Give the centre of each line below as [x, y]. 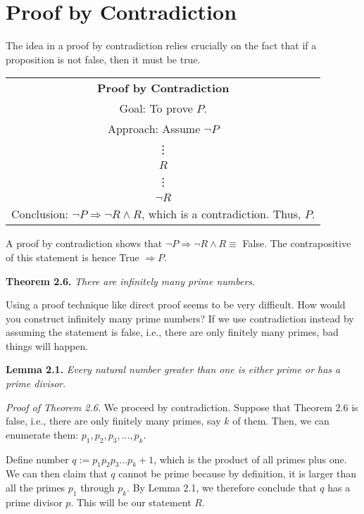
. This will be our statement [131, 502]
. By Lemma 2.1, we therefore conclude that [222, 488]
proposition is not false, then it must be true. [103, 59]
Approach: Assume [154, 129]
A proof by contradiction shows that [84, 243]
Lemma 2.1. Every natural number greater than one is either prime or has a [173, 369]
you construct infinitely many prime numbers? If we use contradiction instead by [180, 318]
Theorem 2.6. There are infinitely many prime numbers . [130, 281]
